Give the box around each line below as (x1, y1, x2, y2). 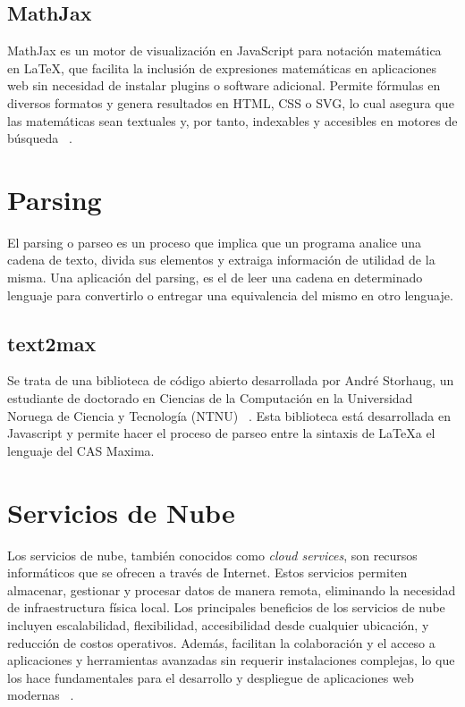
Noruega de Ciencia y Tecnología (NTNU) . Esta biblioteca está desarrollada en (7, 406, 451, 425)
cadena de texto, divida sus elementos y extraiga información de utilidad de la (7, 250, 435, 269)
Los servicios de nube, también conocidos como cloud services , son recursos (7, 545, 418, 564)
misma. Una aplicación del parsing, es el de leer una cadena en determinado (7, 268, 423, 287)
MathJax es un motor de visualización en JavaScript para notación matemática (7, 41, 442, 60)
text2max (7, 329, 97, 357)
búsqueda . (7, 129, 72, 147)
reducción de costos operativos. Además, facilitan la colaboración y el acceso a (7, 633, 435, 652)
